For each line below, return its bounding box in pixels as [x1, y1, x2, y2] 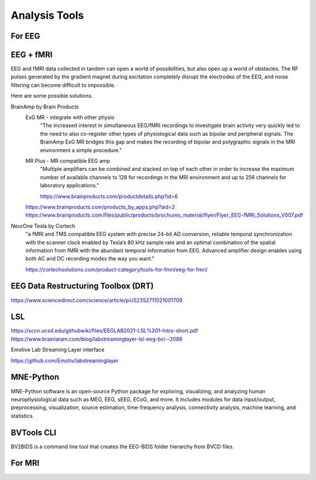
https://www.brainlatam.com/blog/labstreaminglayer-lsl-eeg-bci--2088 [11, 335, 183, 342]
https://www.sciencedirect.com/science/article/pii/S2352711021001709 [11, 296, 183, 304]
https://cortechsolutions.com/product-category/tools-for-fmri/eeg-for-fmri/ [25, 266, 208, 273]
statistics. [11, 412, 35, 419]
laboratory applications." [40, 182, 99, 189]
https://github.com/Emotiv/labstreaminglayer [11, 357, 119, 364]
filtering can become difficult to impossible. [11, 81, 116, 88]
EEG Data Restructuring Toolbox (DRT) [11, 281, 154, 291]
